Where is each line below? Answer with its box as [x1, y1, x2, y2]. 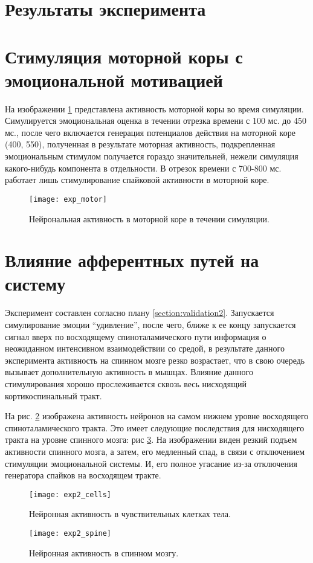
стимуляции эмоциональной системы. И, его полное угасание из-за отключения [5, 457, 297, 469]
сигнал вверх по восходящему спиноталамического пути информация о [5, 330, 266, 343]
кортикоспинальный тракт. [5, 389, 102, 402]
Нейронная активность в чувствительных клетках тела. [29, 507, 231, 520]
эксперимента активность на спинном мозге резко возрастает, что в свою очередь [5, 353, 305, 366]
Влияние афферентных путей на [5, 248, 259, 272]
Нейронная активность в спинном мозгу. [29, 546, 179, 559]
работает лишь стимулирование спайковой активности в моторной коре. [5, 173, 269, 186]
